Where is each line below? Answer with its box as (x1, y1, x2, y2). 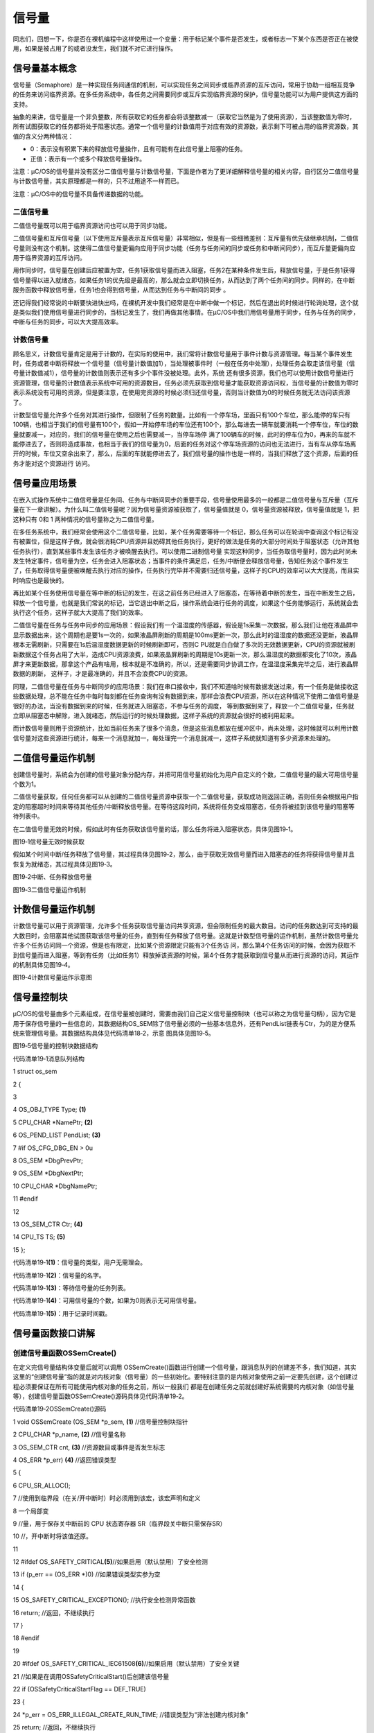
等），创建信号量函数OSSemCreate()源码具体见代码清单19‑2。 (12, 1392, 188, 1400)
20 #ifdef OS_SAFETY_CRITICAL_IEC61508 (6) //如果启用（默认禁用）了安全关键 (12, 1660, 240, 1668)
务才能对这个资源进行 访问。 (12, 459, 93, 467)
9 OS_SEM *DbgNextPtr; (12, 1169, 84, 1178)
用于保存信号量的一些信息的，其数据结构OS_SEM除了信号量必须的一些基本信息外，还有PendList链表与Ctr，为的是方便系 (12, 1019, 356, 1027)
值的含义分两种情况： (12, 132, 74, 140)
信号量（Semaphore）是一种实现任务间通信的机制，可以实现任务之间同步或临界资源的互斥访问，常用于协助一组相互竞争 (12, 80, 355, 89)
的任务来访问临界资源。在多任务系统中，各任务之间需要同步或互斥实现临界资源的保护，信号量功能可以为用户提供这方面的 (12, 90, 359, 98)
